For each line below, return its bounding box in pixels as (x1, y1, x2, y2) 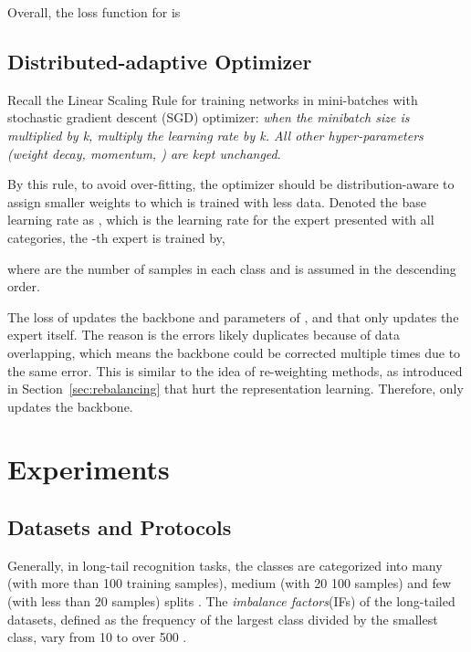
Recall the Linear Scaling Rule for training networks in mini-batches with (7, 89, 418, 109)
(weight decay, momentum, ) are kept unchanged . (7, 143, 281, 163)
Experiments (7, 450, 170, 488)
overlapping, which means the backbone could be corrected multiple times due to (7, 342, 461, 362)
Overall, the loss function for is (7, 3, 181, 21)
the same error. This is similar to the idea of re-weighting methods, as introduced (7, 361, 463, 380)
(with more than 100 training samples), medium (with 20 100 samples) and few (7, 573, 452, 593)
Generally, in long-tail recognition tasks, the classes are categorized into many (7, 555, 443, 574)
